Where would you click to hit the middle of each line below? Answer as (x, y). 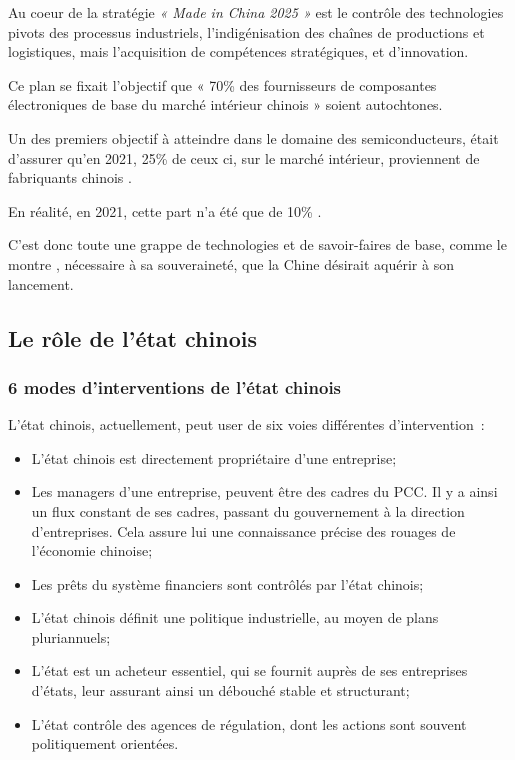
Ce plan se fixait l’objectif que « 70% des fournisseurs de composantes (222, 84)
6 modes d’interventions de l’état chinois (175, 386)
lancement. (41, 283)
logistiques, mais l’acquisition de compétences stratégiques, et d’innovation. (238, 51)
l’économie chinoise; (92, 550)
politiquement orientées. (105, 743)
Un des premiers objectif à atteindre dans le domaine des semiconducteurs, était (253, 137)
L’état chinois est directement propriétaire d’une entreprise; (214, 457)
